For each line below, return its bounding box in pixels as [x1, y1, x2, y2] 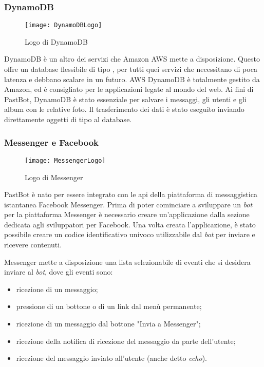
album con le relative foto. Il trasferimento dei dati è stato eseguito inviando [4, 104, 244, 114]
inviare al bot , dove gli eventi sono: [4, 266, 113, 277]
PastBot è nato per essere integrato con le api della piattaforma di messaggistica [4, 189, 257, 200]
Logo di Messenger [25, 171, 83, 182]
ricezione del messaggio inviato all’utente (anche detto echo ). [16, 353, 208, 363]
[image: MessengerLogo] [25, 157, 106, 164]
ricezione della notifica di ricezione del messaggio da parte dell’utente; [16, 335, 236, 346]
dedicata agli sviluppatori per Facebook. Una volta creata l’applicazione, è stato [4, 219, 256, 229]
